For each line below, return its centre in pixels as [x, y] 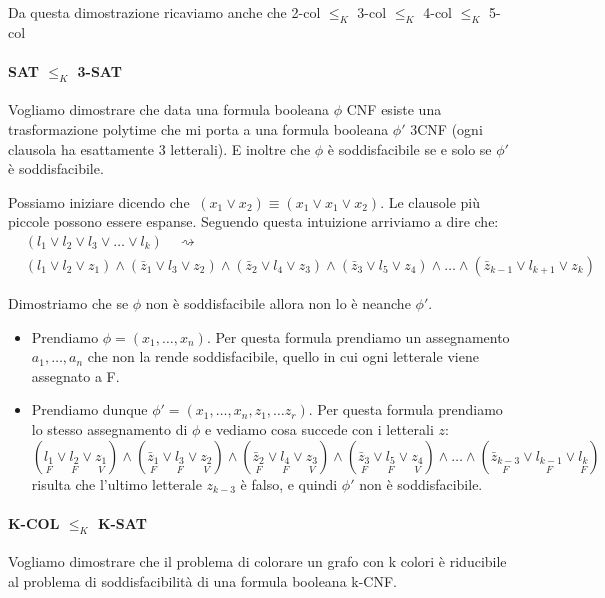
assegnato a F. [75, 375]
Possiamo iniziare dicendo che [99, 201]
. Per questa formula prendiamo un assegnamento [358, 336]
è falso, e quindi [289, 483]
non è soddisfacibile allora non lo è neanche [278, 303]
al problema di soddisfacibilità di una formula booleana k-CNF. [202, 580]
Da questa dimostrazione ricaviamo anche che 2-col [164, 12]
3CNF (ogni [446, 128]
